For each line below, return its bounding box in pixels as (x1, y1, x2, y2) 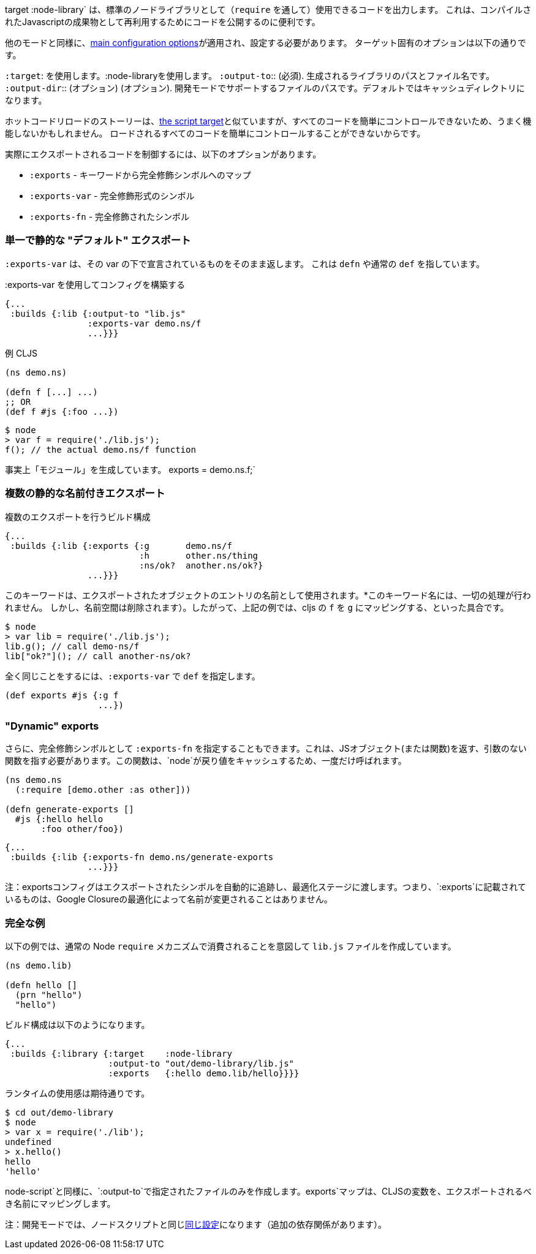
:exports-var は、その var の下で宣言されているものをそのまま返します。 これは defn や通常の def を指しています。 (5, 258, 485, 269)
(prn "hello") (15, 990, 83, 1000)
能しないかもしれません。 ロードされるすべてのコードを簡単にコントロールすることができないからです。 (5, 128, 426, 138)
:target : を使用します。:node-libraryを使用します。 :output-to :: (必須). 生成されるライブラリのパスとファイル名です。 (5, 70, 494, 81)
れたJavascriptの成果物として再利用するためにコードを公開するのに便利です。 (5, 17, 320, 27)
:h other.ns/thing (139, 550, 259, 561)
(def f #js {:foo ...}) (5, 406, 119, 417)
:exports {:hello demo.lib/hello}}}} (108, 1068, 300, 1078)
